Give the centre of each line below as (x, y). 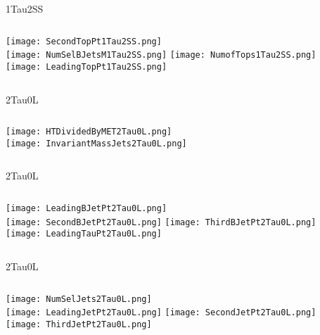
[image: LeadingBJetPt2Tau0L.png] (87, 209)
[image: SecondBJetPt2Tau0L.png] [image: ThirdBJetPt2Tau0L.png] (161, 222)
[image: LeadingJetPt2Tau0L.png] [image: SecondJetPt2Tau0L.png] (161, 313)
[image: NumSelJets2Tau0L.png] (79, 299)
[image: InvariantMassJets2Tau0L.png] (96, 143)
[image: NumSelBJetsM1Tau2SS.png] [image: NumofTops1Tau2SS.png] (161, 55)
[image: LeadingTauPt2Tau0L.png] (84, 234)
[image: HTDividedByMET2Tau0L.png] (89, 132)
